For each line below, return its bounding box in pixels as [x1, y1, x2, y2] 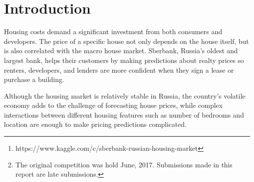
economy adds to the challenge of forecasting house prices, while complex [4, 100, 223, 110]
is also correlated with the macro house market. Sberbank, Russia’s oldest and [4, 45, 238, 56]
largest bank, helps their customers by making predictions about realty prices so [4, 55, 244, 65]
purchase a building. [4, 74, 64, 84]
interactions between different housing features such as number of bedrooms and [4, 109, 244, 120]
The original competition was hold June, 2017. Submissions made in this [15, 159, 233, 169]
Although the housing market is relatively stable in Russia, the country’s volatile [4, 90, 246, 101]
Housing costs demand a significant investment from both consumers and [4, 26, 223, 37]
